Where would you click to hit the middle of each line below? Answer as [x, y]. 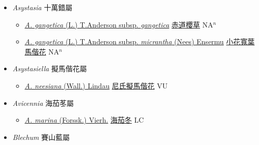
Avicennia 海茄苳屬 [43, 103]
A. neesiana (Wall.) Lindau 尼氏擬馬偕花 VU [96, 85]
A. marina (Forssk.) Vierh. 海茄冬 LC [84, 120]
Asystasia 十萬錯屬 [42, 7]
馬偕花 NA [42, 51]
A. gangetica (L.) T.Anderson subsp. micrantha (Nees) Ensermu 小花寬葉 [140, 41]
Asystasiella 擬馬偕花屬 [50, 68]
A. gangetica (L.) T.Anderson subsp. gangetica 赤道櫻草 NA [119, 24]
